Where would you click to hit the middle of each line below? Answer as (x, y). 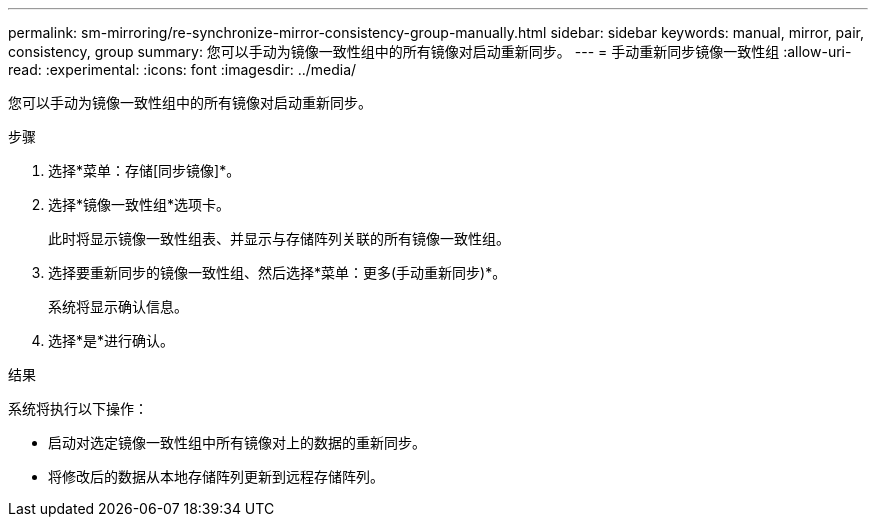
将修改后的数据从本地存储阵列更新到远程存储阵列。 (216, 476)
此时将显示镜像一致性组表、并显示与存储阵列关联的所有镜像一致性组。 (279, 238)
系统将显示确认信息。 (118, 306)
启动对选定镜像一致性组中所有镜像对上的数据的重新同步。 (237, 442)
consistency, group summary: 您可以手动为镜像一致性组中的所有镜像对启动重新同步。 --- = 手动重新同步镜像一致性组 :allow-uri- (430, 51)
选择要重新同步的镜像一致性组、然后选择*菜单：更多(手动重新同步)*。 (277, 272)
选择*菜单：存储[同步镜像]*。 (144, 170)
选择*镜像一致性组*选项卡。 (139, 204)
